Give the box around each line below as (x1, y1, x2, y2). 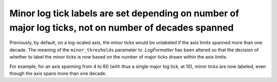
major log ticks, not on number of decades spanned (9, 22, 234, 33)
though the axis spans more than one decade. (9, 70, 107, 76)
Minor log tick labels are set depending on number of (9, 8, 240, 19)
